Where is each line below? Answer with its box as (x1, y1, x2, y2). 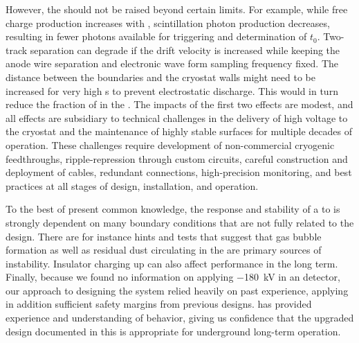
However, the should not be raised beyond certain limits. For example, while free (6, 2, 348, 16)
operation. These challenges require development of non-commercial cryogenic (6, 137, 335, 152)
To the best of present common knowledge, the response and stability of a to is (6, 202, 340, 216)
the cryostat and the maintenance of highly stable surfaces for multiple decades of (6, 124, 352, 139)
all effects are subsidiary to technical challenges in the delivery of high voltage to (6, 110, 348, 125)
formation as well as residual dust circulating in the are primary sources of (6, 243, 322, 257)
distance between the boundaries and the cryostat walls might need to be (6, 69, 315, 84)
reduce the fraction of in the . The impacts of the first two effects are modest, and (6, 97, 353, 112)
